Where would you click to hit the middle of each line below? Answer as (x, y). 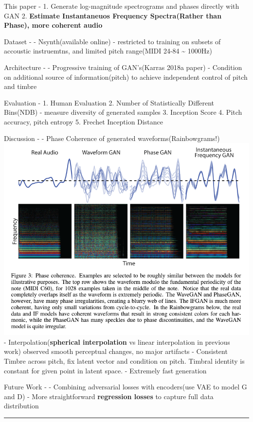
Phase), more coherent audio (53, 25)
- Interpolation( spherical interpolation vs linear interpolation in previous (117, 342)
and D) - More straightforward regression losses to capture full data (109, 396)
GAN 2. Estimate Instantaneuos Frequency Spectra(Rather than (113, 15)
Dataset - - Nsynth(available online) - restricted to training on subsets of (112, 41)
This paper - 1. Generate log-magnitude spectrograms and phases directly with (122, 6)
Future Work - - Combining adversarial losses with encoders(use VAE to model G (126, 387)
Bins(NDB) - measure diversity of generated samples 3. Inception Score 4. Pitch (123, 112)
